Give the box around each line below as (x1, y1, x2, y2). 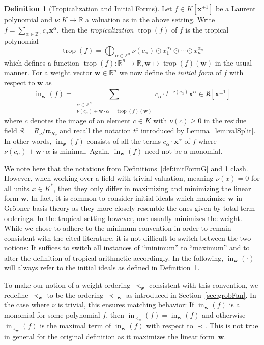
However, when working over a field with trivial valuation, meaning (4, 173, 214, 183)
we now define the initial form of (119, 67, 221, 78)
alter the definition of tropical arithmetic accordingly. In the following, (4, 252, 224, 263)
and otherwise (202, 309, 246, 320)
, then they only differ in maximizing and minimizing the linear (53, 182, 251, 193)
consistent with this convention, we (149, 279, 258, 290)
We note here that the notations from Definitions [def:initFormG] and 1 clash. (4, 163, 248, 173)
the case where (4, 299, 50, 310)
